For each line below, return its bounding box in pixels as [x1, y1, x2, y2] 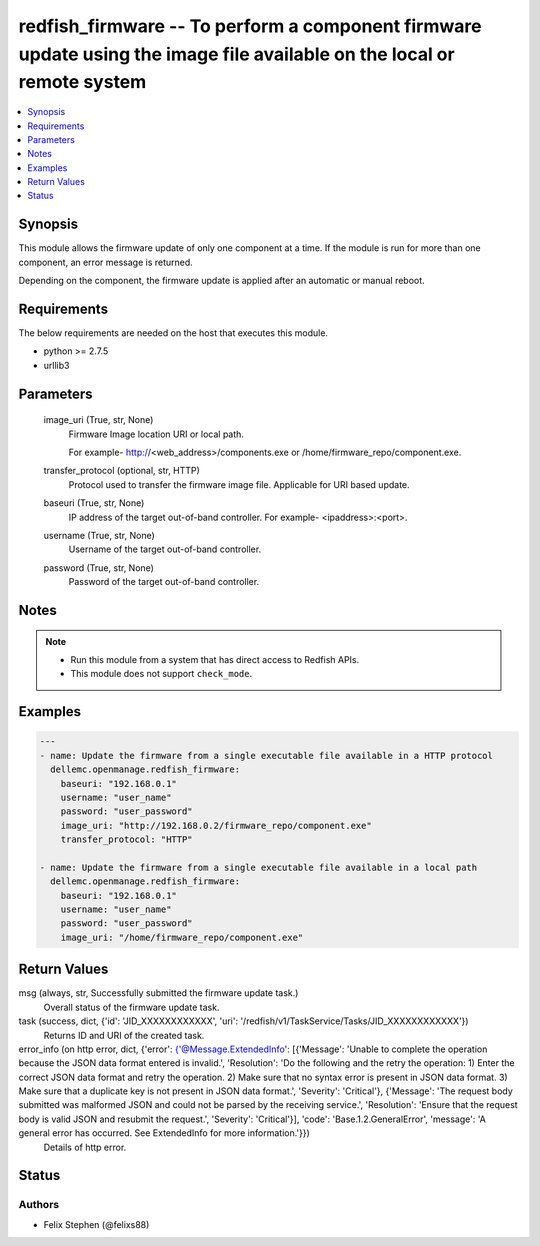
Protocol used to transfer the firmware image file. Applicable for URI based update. [68, 478, 410, 490]
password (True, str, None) [43, 561, 155, 574]
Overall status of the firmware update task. [43, 1001, 220, 1013]
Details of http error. [43, 1141, 127, 1153]
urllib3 [43, 359, 70, 371]
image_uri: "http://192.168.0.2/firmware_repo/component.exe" [60, 820, 372, 831]
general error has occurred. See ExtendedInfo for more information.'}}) [18, 1127, 310, 1139]
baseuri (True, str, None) [43, 497, 145, 509]
